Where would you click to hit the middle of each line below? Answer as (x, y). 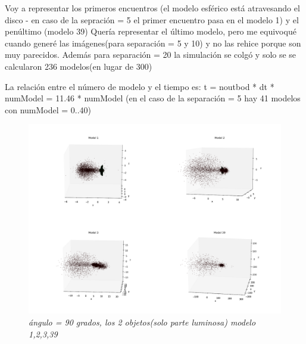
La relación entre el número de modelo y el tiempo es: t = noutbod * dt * (140, 86)
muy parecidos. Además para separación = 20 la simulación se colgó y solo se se (151, 55)
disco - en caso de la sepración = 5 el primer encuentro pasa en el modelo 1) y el (152, 19)
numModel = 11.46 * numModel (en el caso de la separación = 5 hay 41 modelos (153, 98)
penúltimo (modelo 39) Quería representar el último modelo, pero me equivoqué (151, 31)
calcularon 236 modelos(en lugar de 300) (79, 66)
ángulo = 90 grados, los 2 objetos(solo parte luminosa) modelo (142, 322)
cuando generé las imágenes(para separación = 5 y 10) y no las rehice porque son (153, 43)
